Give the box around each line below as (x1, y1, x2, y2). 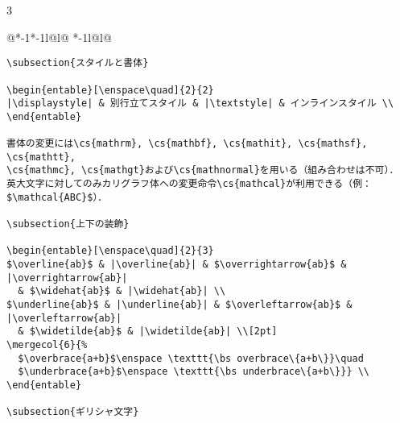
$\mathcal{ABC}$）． (6, 191, 108, 203)
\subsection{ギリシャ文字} (6, 406, 139, 418)
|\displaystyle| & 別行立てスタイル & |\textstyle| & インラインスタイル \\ (6, 97, 394, 110)
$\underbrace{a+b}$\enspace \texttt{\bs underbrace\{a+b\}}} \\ (18, 366, 370, 378)
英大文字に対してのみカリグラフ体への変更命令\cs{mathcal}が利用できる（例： (6, 178, 372, 190)
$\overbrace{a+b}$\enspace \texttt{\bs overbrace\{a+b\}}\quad (18, 352, 364, 364)
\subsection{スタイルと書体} (6, 57, 149, 69)
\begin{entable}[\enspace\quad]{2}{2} (6, 84, 214, 96)
